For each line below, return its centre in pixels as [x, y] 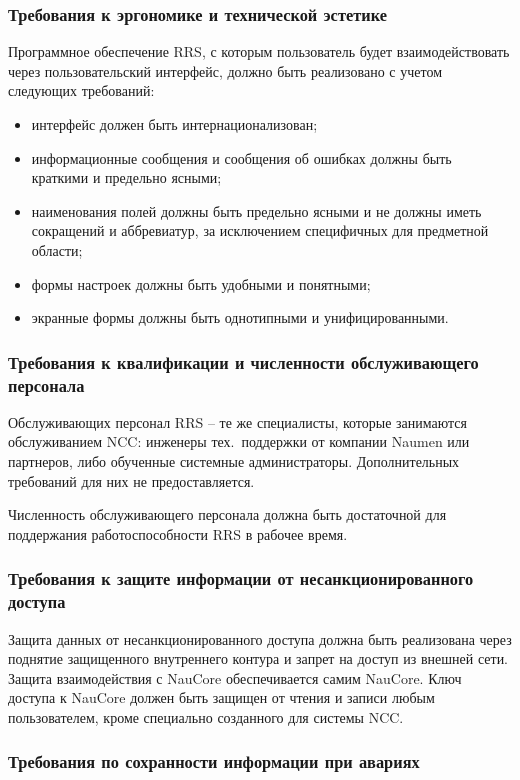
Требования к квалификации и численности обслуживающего [243, 361]
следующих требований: [81, 90]
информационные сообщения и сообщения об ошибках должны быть [241, 157]
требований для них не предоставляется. [131, 480]
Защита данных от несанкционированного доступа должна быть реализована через [260, 638]
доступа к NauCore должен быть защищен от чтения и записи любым [221, 697]
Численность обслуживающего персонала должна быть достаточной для [227, 514]
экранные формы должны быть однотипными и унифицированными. [240, 317]
